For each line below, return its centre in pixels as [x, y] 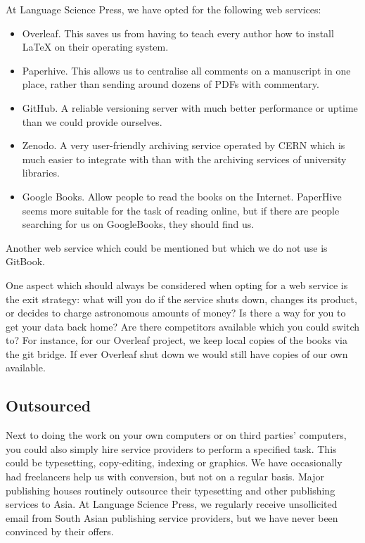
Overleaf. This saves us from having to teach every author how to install [178, 33]
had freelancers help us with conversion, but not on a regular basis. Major [165, 477]
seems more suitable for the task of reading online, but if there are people [181, 210]
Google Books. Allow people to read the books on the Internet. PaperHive [182, 196]
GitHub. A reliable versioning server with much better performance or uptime [190, 107]
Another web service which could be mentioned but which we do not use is [167, 247]
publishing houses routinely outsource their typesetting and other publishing [171, 490]
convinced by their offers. [60, 531]
